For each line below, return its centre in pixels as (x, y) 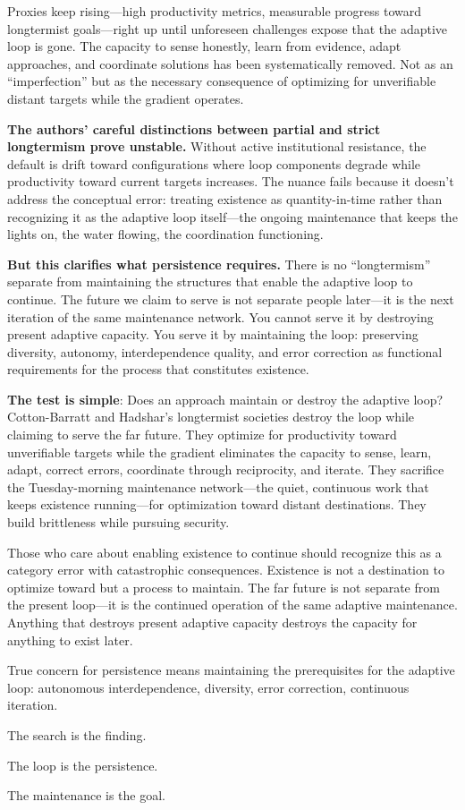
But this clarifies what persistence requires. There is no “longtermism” (219, 264)
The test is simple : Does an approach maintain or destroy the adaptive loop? (225, 399)
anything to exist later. (70, 639)
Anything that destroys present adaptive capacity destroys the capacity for (212, 622)
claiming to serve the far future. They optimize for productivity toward (202, 435)
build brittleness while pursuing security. (118, 522)
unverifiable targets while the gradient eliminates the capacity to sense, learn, (220, 452)
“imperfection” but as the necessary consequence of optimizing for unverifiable (222, 81)
